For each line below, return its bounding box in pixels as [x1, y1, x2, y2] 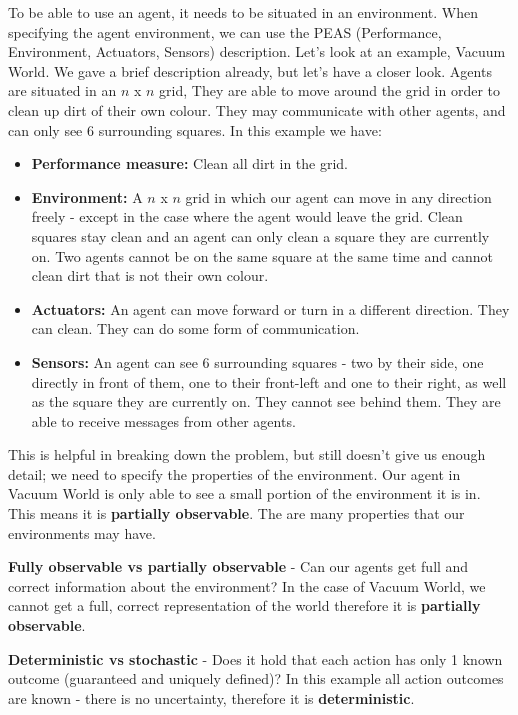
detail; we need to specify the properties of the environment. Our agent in [8, 463, 461, 484]
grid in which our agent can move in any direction [185, 186, 492, 207]
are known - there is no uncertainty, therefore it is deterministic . [8, 687, 415, 708]
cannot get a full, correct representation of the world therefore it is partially [8, 595, 481, 616]
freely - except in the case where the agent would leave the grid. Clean [31, 206, 463, 227]
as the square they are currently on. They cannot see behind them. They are [31, 391, 501, 412]
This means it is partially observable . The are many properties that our [8, 503, 465, 524]
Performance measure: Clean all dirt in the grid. [31, 153, 348, 174]
